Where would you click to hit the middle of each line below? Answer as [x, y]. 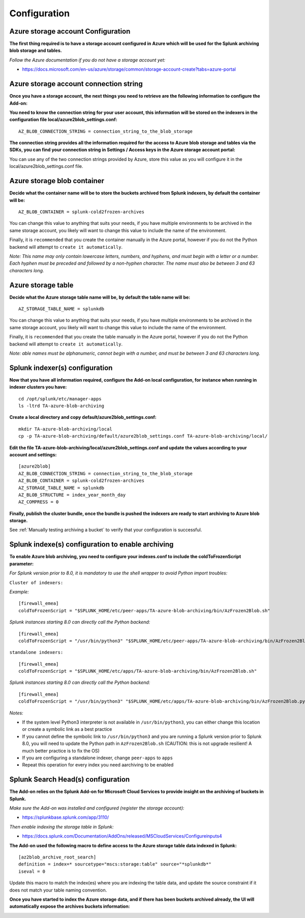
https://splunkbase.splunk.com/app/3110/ [66, 817]
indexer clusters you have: [38, 387]
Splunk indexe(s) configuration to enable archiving [91, 544]
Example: [19, 592]
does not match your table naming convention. [58, 890]
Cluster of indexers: [36, 582]
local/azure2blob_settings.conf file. [46, 166]
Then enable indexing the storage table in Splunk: [62, 826]
